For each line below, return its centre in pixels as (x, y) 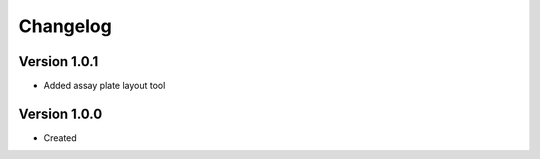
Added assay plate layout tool (104, 86)
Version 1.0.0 (60, 113)
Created (60, 137)
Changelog (65, 26)
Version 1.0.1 (58, 61)
